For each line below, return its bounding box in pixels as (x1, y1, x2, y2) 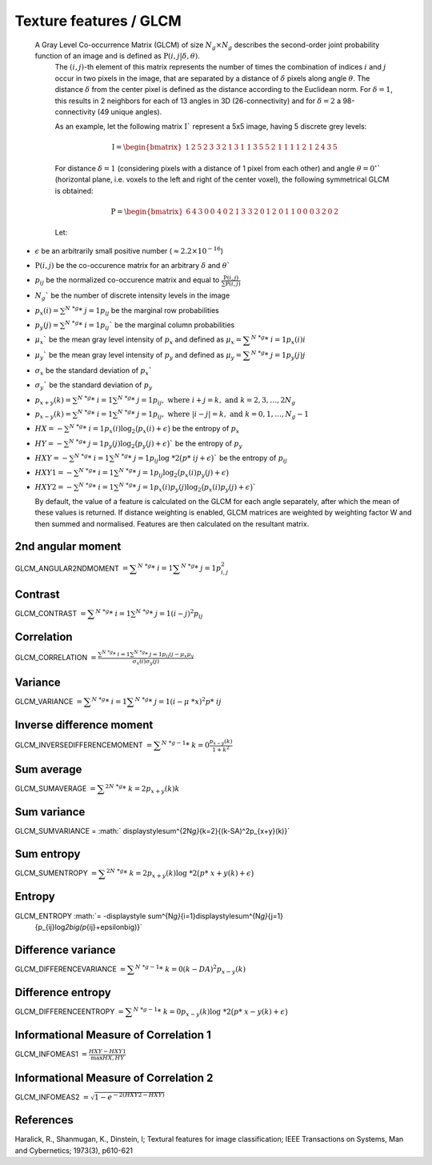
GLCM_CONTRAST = (14, 608, 87, 618)
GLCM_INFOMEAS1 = (14, 1049, 88, 1059)
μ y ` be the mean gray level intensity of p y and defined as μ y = (34, 350, 242, 362)
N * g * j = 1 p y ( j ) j (250, 349, 306, 362)
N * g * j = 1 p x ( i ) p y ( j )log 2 (118, 481, 202, 494)
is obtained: (54, 186, 94, 195)
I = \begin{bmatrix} (111, 142, 183, 152)
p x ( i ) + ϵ (138, 424, 168, 435)
